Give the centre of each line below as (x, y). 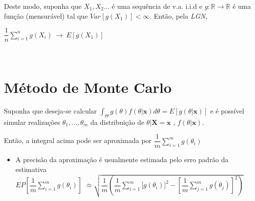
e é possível (227, 110)
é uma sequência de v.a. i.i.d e (157, 6)
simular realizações (32, 122)
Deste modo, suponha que (43, 6)
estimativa (31, 169)
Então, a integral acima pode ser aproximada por (78, 140)
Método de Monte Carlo (88, 87)
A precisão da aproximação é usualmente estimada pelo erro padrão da (122, 159)
